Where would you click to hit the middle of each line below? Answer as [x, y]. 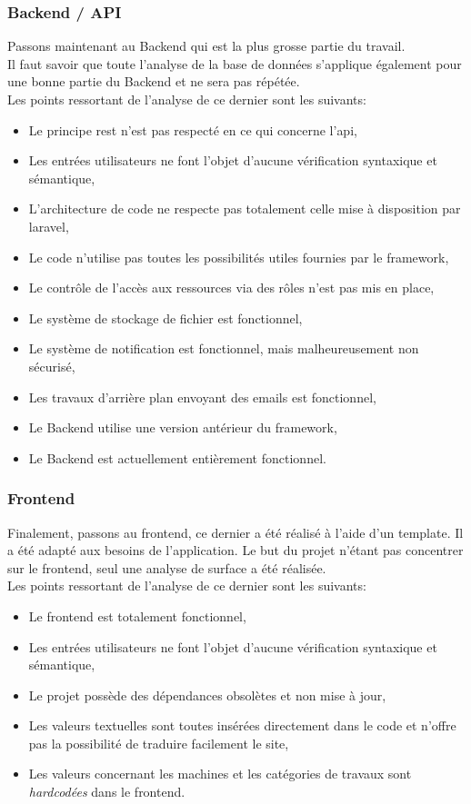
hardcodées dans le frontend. [107, 792]
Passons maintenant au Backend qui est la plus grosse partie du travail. [206, 46]
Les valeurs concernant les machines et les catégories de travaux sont [220, 774]
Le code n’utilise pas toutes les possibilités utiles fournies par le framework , [239, 257]
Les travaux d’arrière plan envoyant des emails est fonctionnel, [202, 397]
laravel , [49, 226]
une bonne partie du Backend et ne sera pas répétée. [154, 81]
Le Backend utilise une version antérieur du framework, [183, 427]
